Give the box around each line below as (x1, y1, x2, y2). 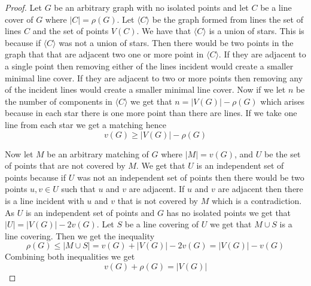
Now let (5, 147, 33, 160)
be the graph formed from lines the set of (152, 13, 303, 25)
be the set (264, 147, 301, 160)
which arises (260, 95, 304, 107)
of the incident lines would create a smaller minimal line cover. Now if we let (5, 83, 286, 96)
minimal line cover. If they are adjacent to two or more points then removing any (5, 71, 303, 84)
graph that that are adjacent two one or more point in (5, 48, 204, 60)
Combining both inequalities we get (5, 250, 135, 263)
